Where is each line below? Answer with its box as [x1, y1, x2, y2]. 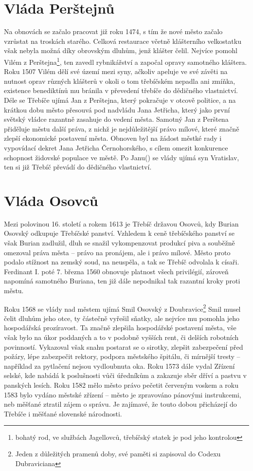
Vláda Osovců [4, 190, 98, 210]
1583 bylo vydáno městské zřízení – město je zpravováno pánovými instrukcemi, [4, 389, 241, 399]
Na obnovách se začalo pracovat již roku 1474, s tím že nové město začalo [4, 26, 223, 37]
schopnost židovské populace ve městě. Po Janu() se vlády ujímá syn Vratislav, [4, 152, 239, 162]
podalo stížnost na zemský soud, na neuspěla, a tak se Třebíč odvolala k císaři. [4, 257, 239, 267]
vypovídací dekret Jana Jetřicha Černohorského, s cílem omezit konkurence [4, 142, 228, 152]
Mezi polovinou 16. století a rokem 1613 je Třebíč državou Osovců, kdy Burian [4, 218, 239, 228]
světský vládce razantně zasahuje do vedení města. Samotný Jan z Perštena [4, 114, 229, 124]
